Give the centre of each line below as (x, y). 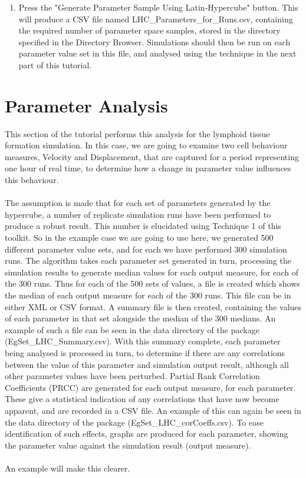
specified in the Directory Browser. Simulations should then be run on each (154, 42)
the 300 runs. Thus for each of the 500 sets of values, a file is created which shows (152, 283)
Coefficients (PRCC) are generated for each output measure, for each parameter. (150, 387)
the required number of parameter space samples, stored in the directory (149, 30)
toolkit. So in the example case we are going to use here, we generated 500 (139, 238)
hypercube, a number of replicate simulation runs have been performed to (138, 214)
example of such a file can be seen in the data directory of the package (132, 329)
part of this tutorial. (55, 64)
